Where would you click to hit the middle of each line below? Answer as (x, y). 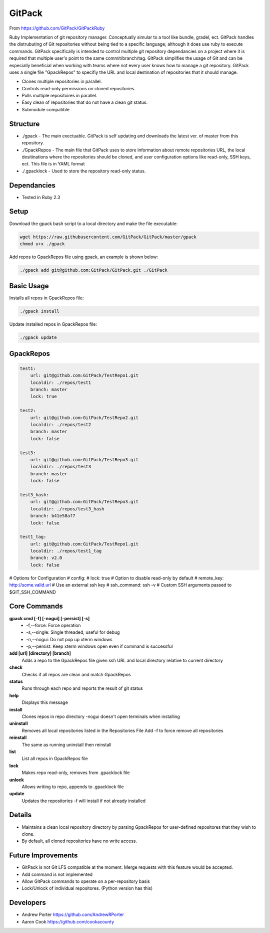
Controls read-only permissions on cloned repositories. (79, 88)
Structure (24, 124)
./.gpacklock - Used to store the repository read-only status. (84, 171)
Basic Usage (29, 286)
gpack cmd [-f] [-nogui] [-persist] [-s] (49, 618)
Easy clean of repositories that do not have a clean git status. (85, 102)
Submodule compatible (46, 109)
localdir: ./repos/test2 (61, 425)
